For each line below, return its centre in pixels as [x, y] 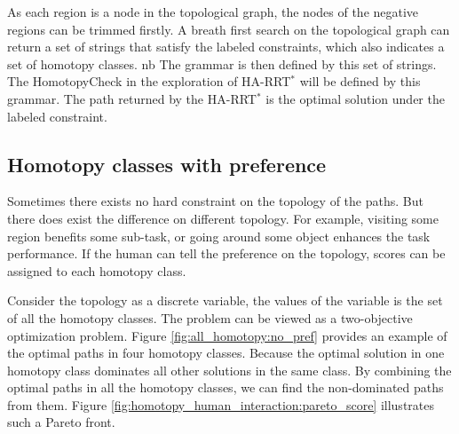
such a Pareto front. [61, 422]
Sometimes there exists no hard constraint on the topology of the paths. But [215, 201]
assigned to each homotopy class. [97, 270]
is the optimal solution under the [355, 98]
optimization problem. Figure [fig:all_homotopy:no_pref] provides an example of [227, 335]
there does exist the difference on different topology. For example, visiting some [223, 218]
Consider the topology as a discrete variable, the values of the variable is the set [225, 300]
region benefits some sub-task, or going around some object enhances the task [219, 236]
